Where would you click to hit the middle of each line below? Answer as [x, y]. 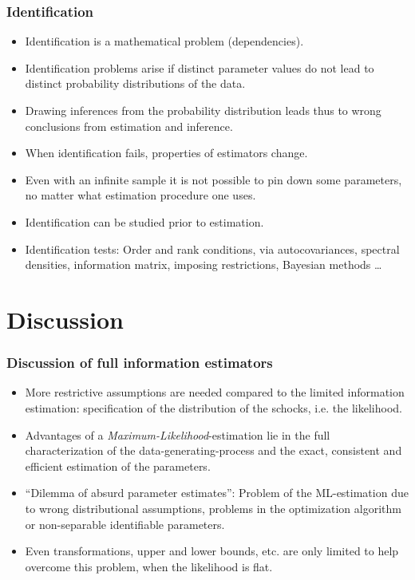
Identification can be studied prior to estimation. [144, 221]
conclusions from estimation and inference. [129, 126]
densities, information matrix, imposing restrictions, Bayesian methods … [204, 264]
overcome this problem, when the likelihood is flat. [149, 566]
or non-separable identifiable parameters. [125, 524]
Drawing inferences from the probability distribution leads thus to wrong [203, 110]
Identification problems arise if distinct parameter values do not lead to [200, 67]
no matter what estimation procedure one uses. [140, 195]
